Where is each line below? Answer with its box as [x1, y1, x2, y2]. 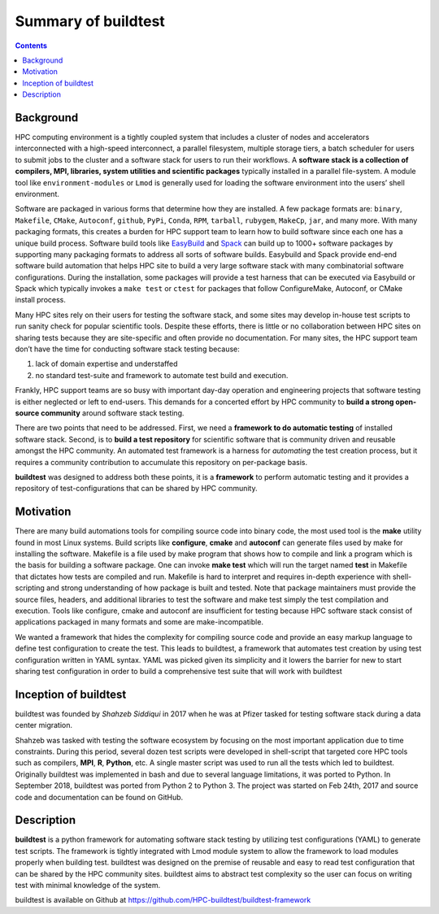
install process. [15, 295, 67, 305]
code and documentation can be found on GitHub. [15, 792, 184, 802]
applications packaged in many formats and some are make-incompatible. [15, 617, 264, 627]
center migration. [15, 720, 73, 730]
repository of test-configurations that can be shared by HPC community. [15, 484, 258, 494]
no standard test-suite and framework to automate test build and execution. [35, 370, 289, 380]
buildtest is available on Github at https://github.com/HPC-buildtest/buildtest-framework [15, 895, 311, 905]
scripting [15, 583, 45, 593]
